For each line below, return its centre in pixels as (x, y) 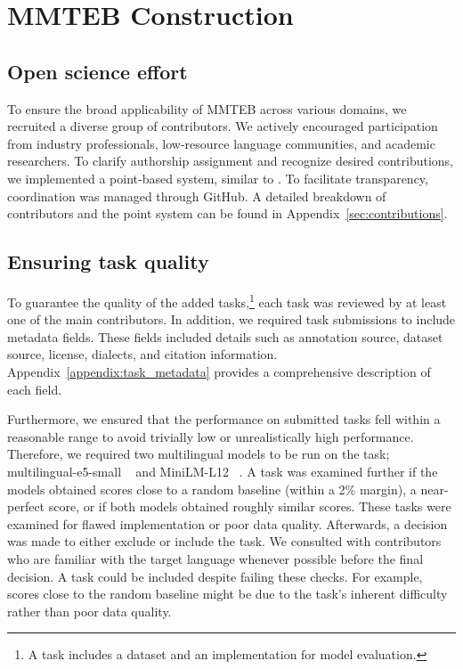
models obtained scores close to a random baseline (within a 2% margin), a (212, 489)
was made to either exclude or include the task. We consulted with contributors (224, 541)
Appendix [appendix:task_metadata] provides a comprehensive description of (219, 371)
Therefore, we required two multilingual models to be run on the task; (199, 454)
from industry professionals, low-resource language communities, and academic (221, 143)
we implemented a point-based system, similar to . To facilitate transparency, (218, 178)
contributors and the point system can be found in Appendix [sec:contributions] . (227, 213)
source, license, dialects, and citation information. (142, 354)
